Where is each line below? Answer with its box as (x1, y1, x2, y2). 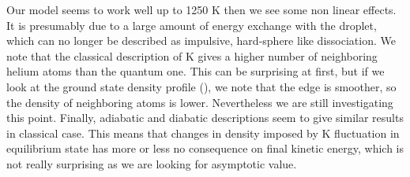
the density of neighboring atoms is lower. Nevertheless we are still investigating (6, 94, 393, 110)
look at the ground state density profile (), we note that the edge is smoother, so (6, 78, 397, 94)
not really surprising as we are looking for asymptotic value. (6, 155, 297, 171)
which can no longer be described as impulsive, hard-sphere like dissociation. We (6, 32, 396, 49)
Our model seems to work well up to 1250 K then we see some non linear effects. (6, 2, 397, 17)
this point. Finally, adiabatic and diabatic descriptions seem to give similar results (6, 109, 404, 126)
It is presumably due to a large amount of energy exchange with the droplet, (6, 17, 377, 33)
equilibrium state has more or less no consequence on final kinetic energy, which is (6, 140, 404, 157)
